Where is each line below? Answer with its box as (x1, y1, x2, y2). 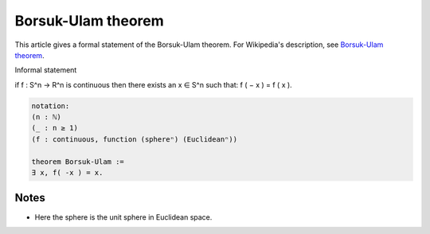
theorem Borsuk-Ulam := (31, 157, 125, 166)
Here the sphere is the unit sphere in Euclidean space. (34, 212, 213, 222)
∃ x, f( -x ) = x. (31, 168, 104, 177)
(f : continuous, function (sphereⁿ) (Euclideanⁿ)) (31, 135, 238, 143)
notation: (31, 101, 70, 111)
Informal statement (14, 65, 77, 75)
